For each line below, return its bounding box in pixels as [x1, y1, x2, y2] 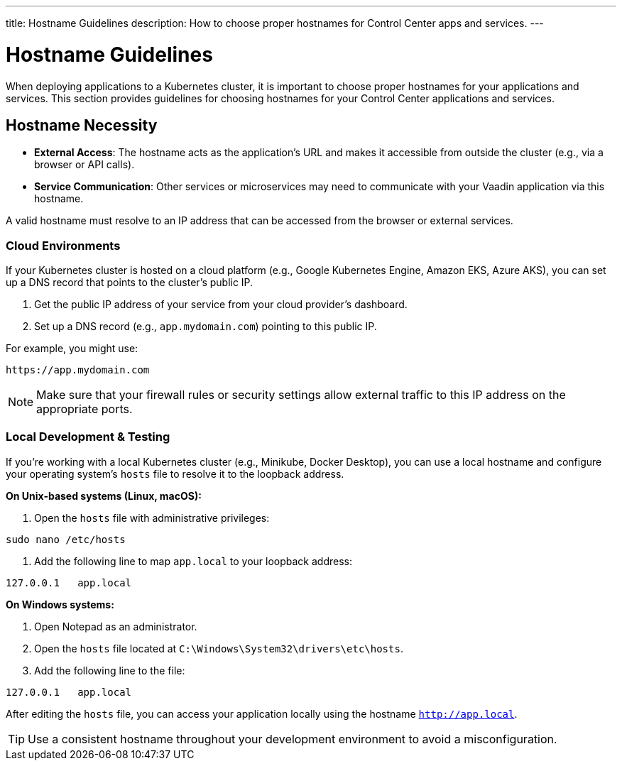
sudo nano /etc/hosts [6, 533, 126, 545]
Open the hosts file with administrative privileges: [34, 511, 270, 524]
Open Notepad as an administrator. [34, 620, 197, 633]
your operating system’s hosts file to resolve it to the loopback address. [6, 467, 344, 480]
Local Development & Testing [6, 429, 170, 444]
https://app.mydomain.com [6, 364, 150, 376]
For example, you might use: [6, 342, 138, 355]
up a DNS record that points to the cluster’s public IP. [6, 276, 253, 289]
